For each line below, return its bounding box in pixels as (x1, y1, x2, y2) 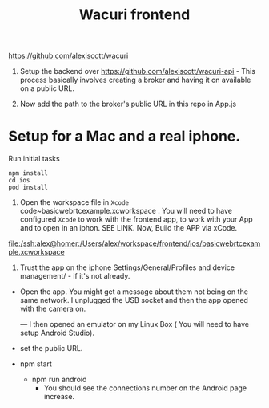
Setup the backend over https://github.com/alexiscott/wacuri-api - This (19, 67, 256, 76)
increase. (43, 392, 74, 402)
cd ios (8, 177, 30, 185)
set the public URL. (19, 344, 83, 353)
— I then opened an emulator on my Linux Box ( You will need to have (19, 320, 250, 329)
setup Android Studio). (19, 328, 94, 338)
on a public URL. (19, 84, 74, 93)
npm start (19, 359, 52, 369)
